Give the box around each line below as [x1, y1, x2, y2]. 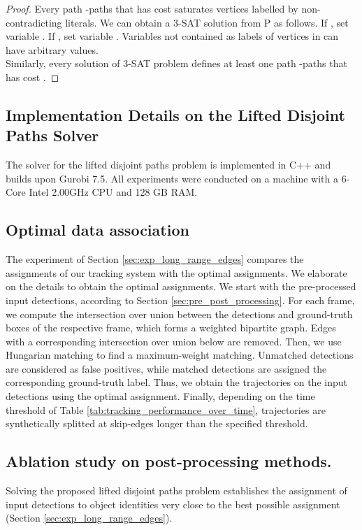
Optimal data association [6, 219, 189, 241]
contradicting [6, 15, 62, 29]
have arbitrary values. [6, 42, 99, 57]
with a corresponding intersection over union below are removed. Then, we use [6, 334, 342, 348]
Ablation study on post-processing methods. [6, 450, 332, 472]
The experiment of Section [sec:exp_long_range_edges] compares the [6, 252, 304, 266]
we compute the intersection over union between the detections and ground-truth [6, 306, 353, 321]
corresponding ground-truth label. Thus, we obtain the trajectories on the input [6, 375, 347, 389]
